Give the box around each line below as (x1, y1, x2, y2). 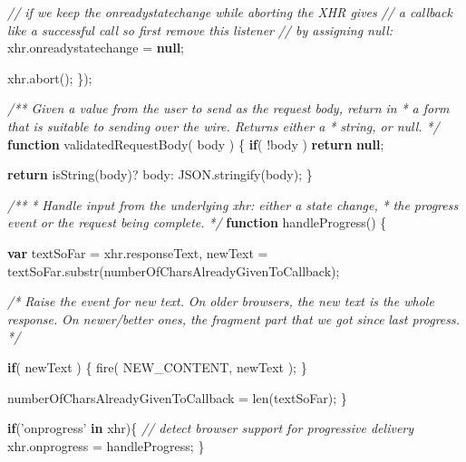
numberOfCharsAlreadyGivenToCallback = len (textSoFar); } (7, 388, 347, 407)
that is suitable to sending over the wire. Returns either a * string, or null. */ (7, 116, 440, 135)
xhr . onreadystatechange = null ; (7, 38, 185, 57)
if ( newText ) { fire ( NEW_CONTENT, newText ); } (7, 357, 307, 376)
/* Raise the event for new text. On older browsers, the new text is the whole (7, 292, 434, 311)
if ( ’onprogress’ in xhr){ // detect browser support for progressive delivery (7, 419, 414, 438)
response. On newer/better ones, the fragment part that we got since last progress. (7, 309, 461, 328)
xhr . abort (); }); (7, 68, 92, 87)
